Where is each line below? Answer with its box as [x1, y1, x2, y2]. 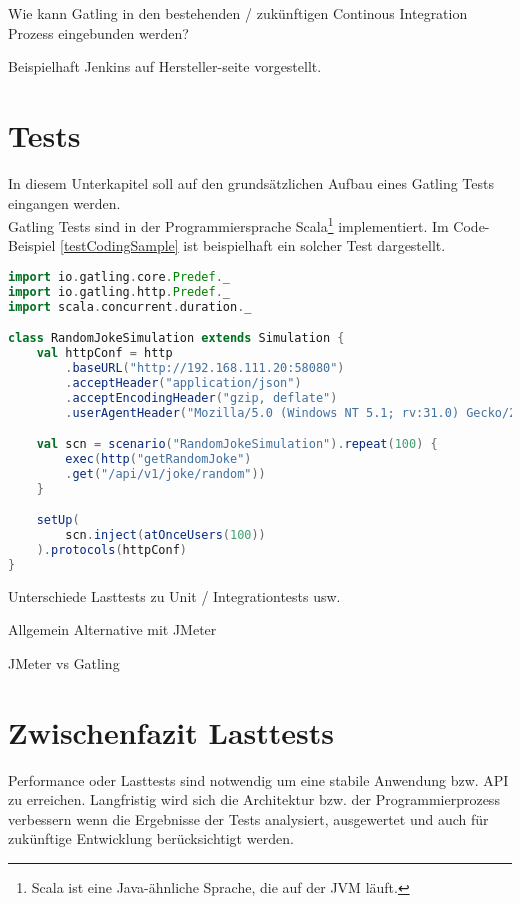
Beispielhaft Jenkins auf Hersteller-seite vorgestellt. [8, 56, 322, 77]
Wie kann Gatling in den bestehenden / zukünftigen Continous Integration [8, 3, 468, 23]
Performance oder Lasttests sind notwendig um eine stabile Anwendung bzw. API [8, 769, 509, 790]
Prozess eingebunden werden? [8, 22, 189, 43]
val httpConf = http [36, 346, 173, 361]
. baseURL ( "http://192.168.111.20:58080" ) [65, 360, 345, 375]
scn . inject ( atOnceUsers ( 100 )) [65, 528, 266, 543]
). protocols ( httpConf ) [36, 543, 188, 558]
